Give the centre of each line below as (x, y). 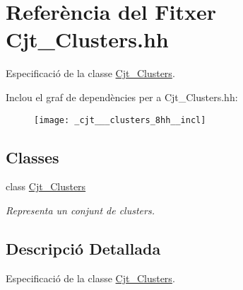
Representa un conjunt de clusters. (80, 210)
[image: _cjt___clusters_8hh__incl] (120, 120)
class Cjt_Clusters (46, 186)
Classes (32, 157)
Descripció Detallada (83, 248)
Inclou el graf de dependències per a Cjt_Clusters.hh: (122, 97)
